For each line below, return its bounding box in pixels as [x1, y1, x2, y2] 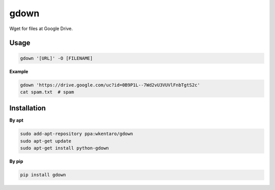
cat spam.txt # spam [20, 89, 74, 95]
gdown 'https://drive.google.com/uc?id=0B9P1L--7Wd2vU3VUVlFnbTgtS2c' [20, 82, 201, 88]
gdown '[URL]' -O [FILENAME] [20, 55, 93, 61]
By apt [9, 117, 24, 123]
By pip [9, 158, 23, 165]
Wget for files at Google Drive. [9, 25, 73, 32]
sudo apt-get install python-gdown [20, 145, 109, 151]
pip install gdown [20, 172, 66, 178]
